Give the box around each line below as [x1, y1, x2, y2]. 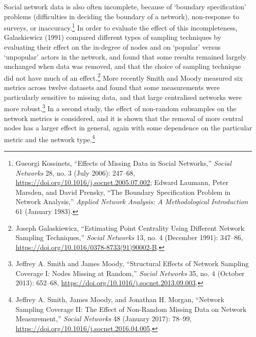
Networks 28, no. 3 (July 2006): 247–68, [15, 167, 135, 178]
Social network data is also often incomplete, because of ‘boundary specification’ [4, 1, 246, 11]
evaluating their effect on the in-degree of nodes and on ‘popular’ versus [4, 42, 221, 52]
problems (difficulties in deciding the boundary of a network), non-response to [4, 11, 239, 21]
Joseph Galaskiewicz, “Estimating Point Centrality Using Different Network [15, 222, 245, 233]
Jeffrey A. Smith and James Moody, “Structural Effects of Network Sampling [15, 258, 249, 269]
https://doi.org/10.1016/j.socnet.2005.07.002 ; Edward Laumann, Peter [15, 177, 229, 187]
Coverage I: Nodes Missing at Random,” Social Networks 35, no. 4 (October [15, 268, 245, 278]
